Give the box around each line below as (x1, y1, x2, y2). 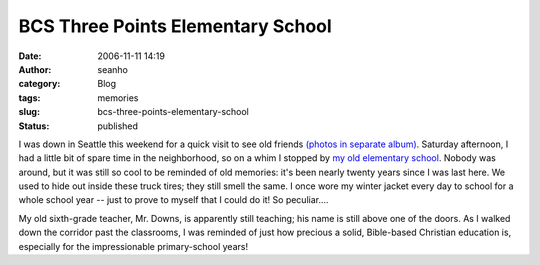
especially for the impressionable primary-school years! (18, 240, 249, 252)
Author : (18, 63, 52, 75)
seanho (97, 63, 129, 75)
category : (18, 78, 61, 90)
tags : (18, 91, 41, 104)
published (97, 120, 139, 132)
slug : (18, 106, 40, 118)
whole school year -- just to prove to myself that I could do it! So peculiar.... (18, 194, 329, 206)
